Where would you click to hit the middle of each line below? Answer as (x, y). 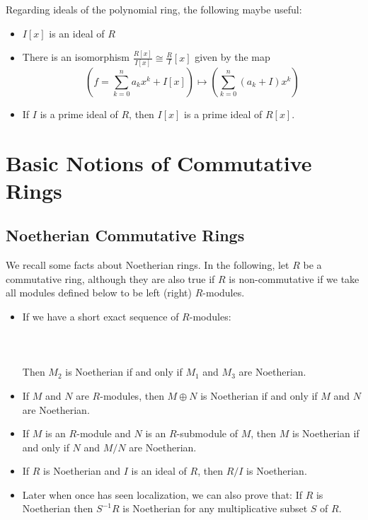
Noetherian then (58, 508)
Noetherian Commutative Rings (125, 235)
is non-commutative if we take (294, 278)
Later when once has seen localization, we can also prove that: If (162, 494)
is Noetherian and (82, 471)
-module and (104, 433)
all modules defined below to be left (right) (99, 293)
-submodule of (207, 433)
